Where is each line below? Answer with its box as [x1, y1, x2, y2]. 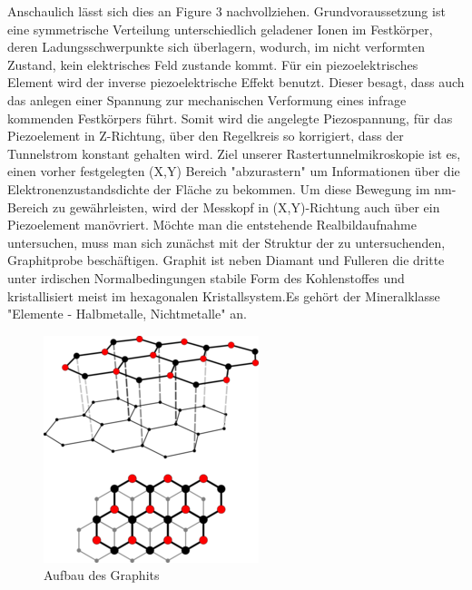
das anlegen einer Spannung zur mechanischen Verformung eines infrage [7, 90, 407, 109]
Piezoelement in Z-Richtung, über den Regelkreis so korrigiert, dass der [7, 126, 404, 145]
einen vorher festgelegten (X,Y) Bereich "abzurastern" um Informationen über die [7, 162, 460, 181]
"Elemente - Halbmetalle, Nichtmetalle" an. [7, 304, 247, 323]
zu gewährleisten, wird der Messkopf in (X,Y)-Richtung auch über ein [52, 197, 440, 216]
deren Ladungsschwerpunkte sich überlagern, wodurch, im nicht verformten [7, 37, 425, 56]
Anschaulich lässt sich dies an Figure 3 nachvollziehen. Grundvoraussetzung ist [7, 2, 446, 20]
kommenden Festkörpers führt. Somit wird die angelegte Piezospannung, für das [7, 108, 453, 127]
